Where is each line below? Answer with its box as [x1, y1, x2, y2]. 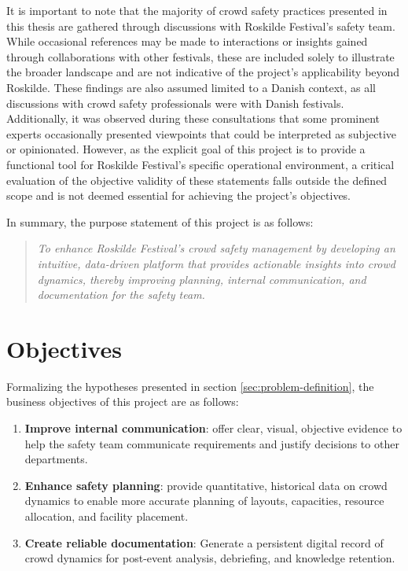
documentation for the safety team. [37, 286, 205, 303]
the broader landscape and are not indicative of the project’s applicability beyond [6, 64, 400, 80]
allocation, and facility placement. [24, 507, 189, 524]
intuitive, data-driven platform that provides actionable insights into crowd [37, 255, 395, 271]
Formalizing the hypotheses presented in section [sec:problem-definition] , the [6, 378, 374, 394]
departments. [24, 451, 88, 467]
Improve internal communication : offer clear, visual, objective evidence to [24, 420, 402, 436]
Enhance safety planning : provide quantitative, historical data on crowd [24, 477, 388, 493]
